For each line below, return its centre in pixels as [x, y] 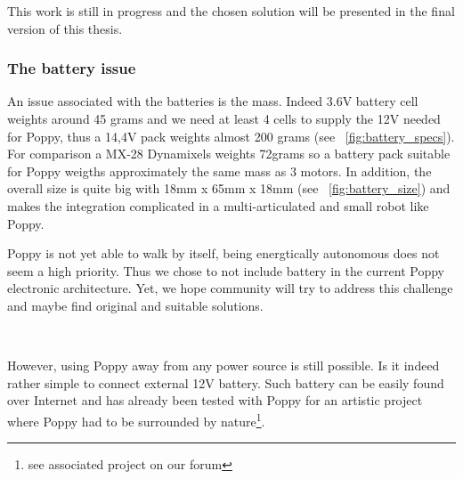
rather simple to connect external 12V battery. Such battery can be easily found [226, 382]
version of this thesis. [65, 28]
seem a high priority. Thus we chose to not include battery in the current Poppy [226, 270]
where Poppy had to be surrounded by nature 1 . [136, 419]
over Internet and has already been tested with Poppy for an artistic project [215, 400]
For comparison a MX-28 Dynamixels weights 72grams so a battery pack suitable [229, 154]
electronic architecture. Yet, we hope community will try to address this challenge [230, 288]
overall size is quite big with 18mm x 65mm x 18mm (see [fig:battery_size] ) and [229, 188]
